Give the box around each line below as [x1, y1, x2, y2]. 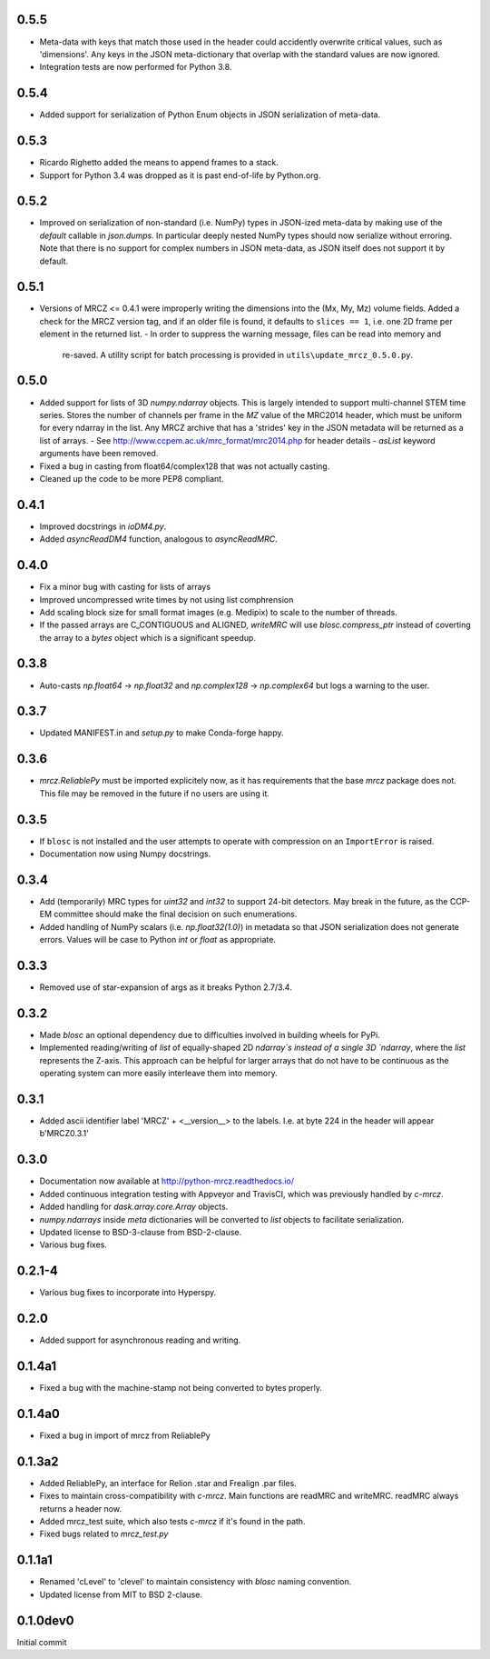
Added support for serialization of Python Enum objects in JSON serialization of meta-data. [39, 109, 381, 120]
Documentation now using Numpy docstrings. [39, 848, 211, 859]
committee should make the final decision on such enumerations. [53, 909, 298, 920]
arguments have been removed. [39, 448, 159, 459]
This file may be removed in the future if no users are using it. [39, 787, 269, 799]
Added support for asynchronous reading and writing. [39, 1334, 241, 1345]
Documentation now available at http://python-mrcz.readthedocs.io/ [39, 1175, 295, 1186]
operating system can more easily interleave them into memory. [39, 1068, 279, 1079]
